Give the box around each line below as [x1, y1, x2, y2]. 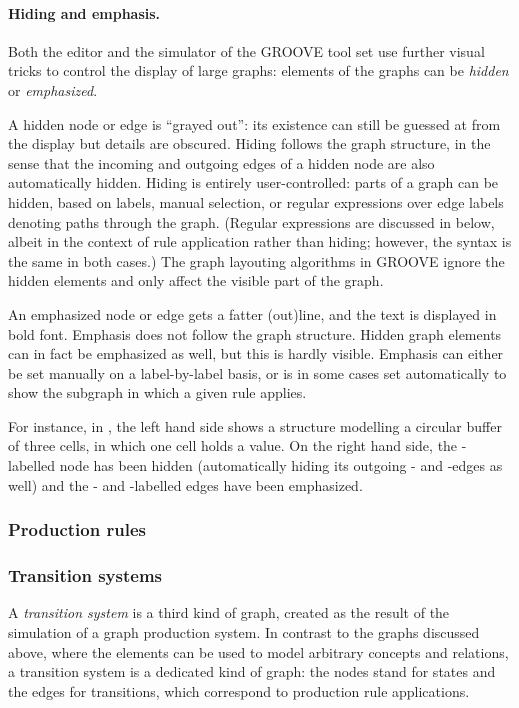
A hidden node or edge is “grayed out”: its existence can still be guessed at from [8, 113, 501, 134]
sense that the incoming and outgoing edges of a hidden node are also [8, 152, 435, 173]
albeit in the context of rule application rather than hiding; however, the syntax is [8, 231, 512, 252]
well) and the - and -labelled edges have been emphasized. [8, 474, 363, 495]
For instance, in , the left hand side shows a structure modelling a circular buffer [8, 415, 502, 436]
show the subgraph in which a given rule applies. [8, 382, 307, 403]
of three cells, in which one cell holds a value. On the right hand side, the [8, 435, 458, 456]
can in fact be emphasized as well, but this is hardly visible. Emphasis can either [8, 343, 504, 364]
